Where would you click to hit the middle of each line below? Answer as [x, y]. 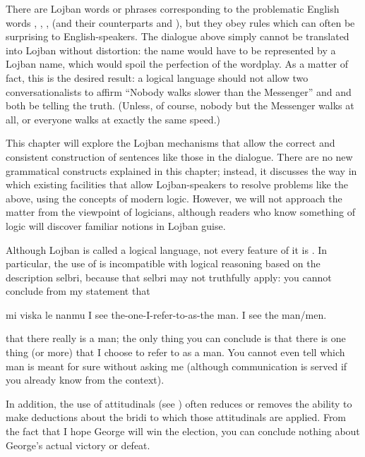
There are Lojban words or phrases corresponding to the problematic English [173, 8]
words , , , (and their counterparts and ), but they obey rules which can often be [180, 22]
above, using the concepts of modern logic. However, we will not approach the [174, 198]
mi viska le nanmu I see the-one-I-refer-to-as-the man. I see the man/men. [166, 314]
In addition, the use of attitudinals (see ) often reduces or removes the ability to [179, 403]
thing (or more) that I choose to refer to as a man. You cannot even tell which [175, 352]
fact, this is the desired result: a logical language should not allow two [157, 77]
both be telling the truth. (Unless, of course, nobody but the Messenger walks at [180, 105]
